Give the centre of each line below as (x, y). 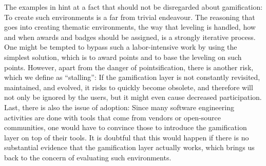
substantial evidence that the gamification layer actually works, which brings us (129, 147)
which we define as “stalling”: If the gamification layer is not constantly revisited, (132, 77)
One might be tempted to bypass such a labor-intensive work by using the (121, 47)
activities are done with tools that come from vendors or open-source (113, 117)
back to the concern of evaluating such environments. (88, 157)
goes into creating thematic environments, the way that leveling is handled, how (130, 27)
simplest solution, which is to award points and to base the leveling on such (123, 57)
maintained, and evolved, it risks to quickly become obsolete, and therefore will (129, 87)
